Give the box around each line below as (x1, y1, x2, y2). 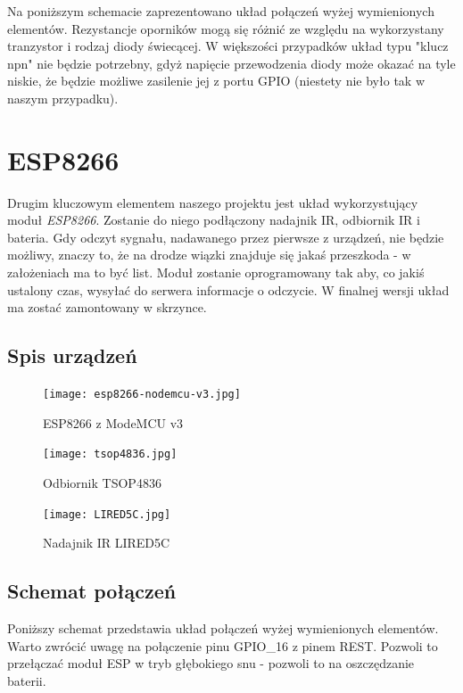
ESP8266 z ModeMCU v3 (43, 413, 184, 432)
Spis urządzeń (7, 342, 137, 369)
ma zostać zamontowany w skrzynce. (7, 298, 207, 317)
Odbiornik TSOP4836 (43, 473, 161, 491)
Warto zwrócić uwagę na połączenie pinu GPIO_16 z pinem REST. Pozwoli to (7, 636, 438, 655)
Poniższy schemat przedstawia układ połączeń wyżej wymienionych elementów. (7, 619, 439, 637)
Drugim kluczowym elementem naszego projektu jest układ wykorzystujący (7, 193, 418, 211)
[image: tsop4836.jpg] (43, 448, 178, 461)
